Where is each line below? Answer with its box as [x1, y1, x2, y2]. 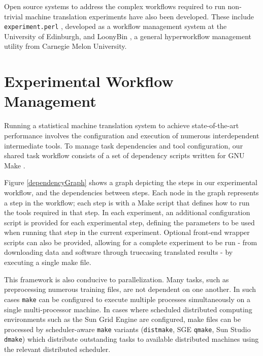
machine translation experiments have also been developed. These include [25, 11, 254, 21]
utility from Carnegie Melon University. [4, 41, 127, 51]
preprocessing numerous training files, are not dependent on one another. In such [4, 284, 256, 294]
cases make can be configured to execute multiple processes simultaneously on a [4, 293, 250, 304]
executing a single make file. [4, 257, 91, 268]
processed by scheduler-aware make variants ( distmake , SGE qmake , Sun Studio [4, 323, 251, 334]
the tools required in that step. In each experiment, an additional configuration [4, 207, 250, 218]
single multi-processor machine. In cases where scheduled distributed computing [4, 304, 252, 314]
